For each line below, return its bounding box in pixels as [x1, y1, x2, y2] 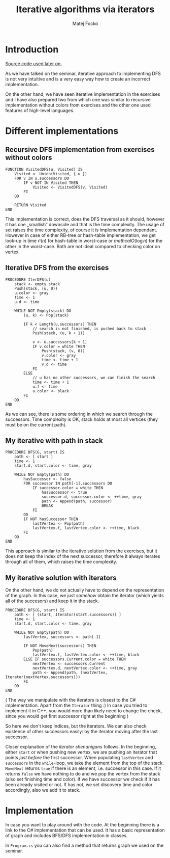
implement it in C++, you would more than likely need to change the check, [5, 708, 162, 714]
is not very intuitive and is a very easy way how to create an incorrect [5, 75, 151, 82]
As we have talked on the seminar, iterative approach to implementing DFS [5, 70, 161, 76]
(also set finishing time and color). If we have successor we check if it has [5, 776, 160, 783]
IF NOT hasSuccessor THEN [23, 517, 79, 522]
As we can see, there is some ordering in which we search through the [5, 411, 153, 417]
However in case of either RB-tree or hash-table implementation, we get [5, 232, 156, 238]
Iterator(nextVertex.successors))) [5, 675, 81, 680]
